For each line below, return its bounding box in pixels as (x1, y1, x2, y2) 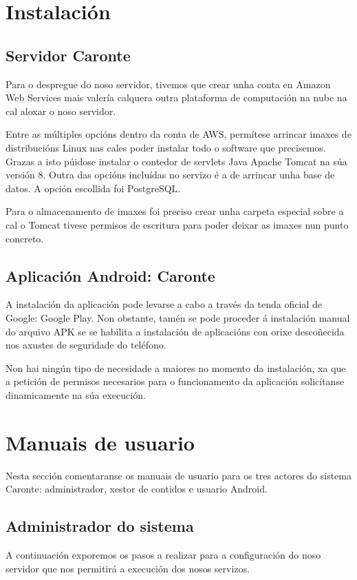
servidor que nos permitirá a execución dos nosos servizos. (6, 561, 250, 575)
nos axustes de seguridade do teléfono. (6, 338, 166, 352)
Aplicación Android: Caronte (6, 265, 215, 286)
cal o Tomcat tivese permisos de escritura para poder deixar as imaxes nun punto (6, 217, 349, 231)
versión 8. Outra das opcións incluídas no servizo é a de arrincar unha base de (6, 167, 335, 182)
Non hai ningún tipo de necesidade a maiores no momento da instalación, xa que (6, 360, 346, 375)
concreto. (6, 231, 44, 245)
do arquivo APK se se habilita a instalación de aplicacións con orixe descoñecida (6, 324, 345, 338)
